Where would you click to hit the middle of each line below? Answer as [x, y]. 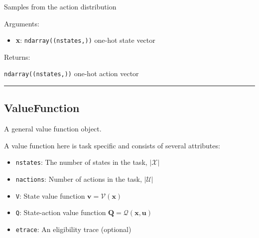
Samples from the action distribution [60, 6]
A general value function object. [53, 129]
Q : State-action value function [61, 212]
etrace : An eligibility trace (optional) [73, 229]
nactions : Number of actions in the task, [79, 179]
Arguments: [22, 23]
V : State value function [50, 195]
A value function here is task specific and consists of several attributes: [112, 145]
